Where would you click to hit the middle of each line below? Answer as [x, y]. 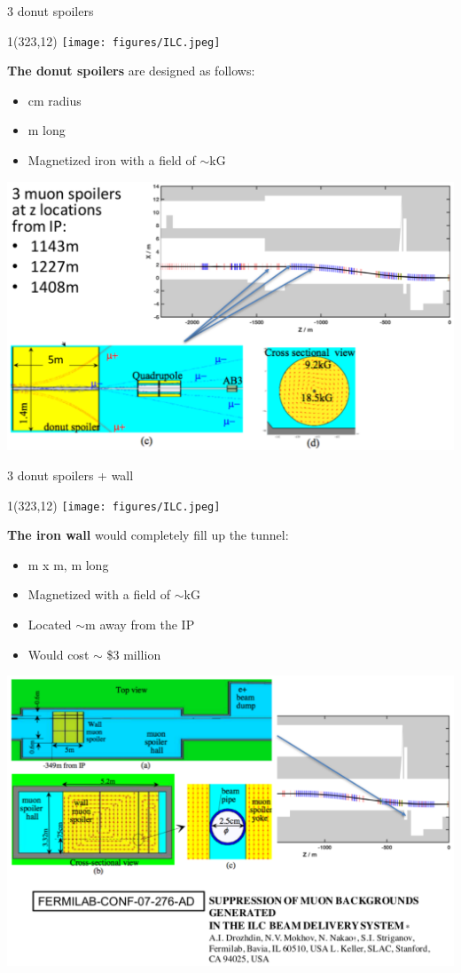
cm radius [55, 100]
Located [50, 624]
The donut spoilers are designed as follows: [131, 71]
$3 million [134, 654]
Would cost [59, 654]
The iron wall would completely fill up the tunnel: [148, 535]
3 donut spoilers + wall [70, 475]
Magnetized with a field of [99, 594]
